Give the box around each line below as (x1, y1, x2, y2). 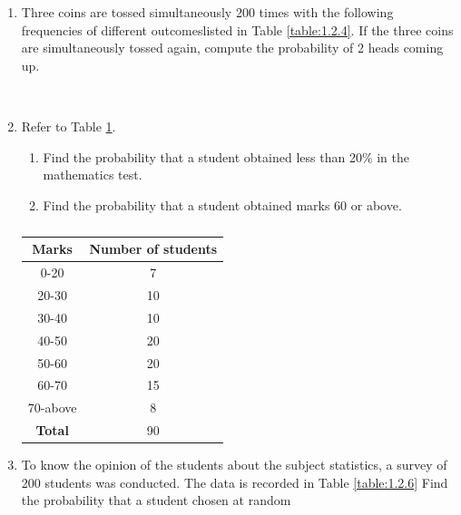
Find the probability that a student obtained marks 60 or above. (43, 195, 402, 214)
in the (377, 147, 410, 166)
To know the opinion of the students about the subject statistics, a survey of (21, 455, 447, 474)
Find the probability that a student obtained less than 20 (43, 147, 362, 166)
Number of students (89, 239, 218, 258)
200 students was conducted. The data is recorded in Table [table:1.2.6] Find (21, 472, 448, 491)
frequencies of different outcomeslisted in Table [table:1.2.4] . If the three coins (21, 20, 454, 39)
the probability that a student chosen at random (21, 491, 291, 510)
